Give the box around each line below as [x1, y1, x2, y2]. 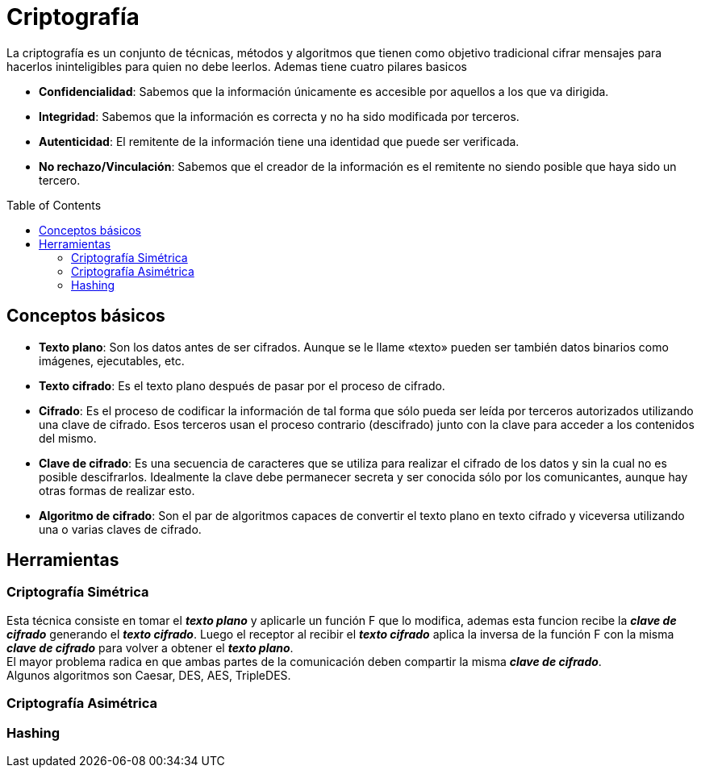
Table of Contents [6, 198, 102, 212]
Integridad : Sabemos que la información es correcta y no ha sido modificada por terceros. [39, 109, 519, 123]
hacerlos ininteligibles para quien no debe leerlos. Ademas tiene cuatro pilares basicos [6, 59, 467, 73]
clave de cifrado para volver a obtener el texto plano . [6, 640, 294, 655]
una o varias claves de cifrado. [39, 522, 202, 536]
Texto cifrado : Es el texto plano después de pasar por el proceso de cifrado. [39, 378, 445, 393]
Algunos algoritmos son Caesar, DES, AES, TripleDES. [6, 668, 291, 682]
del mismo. [39, 431, 97, 445]
